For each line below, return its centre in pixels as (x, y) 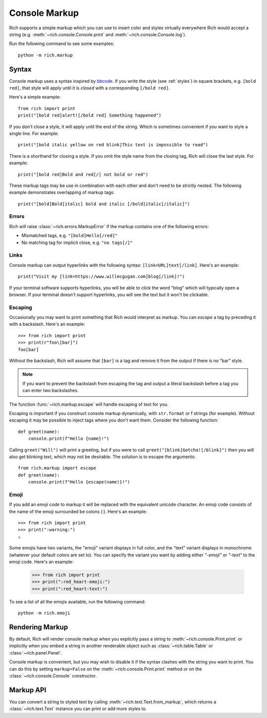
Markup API (28, 690)
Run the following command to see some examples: (62, 44)
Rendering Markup (39, 627)
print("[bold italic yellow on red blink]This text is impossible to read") (113, 145)
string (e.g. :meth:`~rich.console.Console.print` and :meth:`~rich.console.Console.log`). (98, 34)
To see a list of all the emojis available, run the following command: (77, 601)
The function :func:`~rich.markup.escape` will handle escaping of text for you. (89, 404)
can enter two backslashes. (50, 390)
